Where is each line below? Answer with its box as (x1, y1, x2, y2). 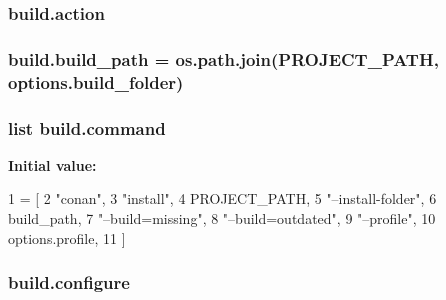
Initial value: (8, 154, 97, 175)
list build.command (8, 115, 166, 140)
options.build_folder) (8, 69, 184, 94)
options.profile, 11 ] (8, 227, 126, 248)
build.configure (8, 270, 130, 295)
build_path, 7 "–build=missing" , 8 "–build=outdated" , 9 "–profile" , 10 (8, 208, 436, 229)
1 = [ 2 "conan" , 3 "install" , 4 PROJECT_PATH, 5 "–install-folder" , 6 (8, 188, 437, 209)
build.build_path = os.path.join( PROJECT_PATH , (8, 46, 439, 71)
